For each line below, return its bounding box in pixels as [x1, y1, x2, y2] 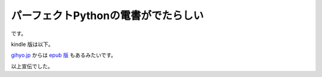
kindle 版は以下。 [11, 41, 54, 48]
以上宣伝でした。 [11, 63, 53, 70]
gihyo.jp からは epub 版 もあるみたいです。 [11, 51, 116, 59]
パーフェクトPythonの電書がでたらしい [11, 9, 204, 22]
